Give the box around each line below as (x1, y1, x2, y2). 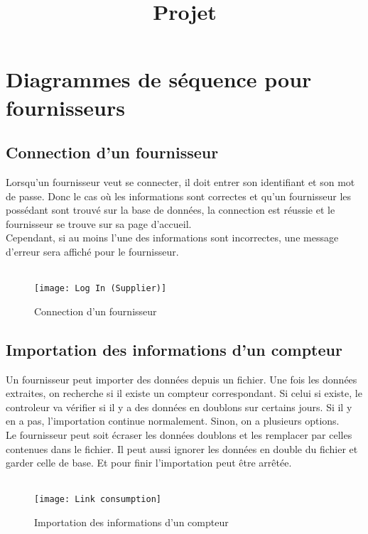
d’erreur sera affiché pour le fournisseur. (6, 244, 179, 258)
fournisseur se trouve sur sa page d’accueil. (6, 216, 192, 231)
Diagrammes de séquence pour (6, 65, 312, 94)
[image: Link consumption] (34, 494, 161, 505)
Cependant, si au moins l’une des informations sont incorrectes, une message (6, 230, 339, 245)
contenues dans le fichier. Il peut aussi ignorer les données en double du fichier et (6, 441, 358, 456)
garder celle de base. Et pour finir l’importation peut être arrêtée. (6, 455, 292, 470)
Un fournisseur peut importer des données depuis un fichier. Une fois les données (6, 371, 357, 386)
